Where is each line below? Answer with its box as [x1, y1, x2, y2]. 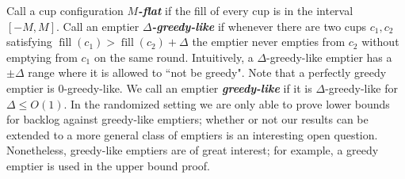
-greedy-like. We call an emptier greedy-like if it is [63, 79, 312, 96]
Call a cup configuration [6, 2, 124, 18]
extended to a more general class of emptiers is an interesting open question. [6, 126, 378, 143]
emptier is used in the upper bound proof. [6, 157, 210, 173]
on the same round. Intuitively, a [94, 48, 254, 65]
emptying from [6, 48, 78, 65]
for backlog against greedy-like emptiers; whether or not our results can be [6, 111, 369, 128]
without [361, 33, 399, 50]
